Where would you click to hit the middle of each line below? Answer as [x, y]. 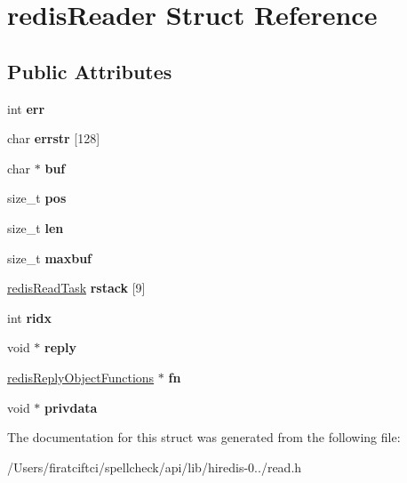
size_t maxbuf [49, 258]
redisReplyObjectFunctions [81, 377]
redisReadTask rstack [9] [76, 288]
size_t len [36, 227]
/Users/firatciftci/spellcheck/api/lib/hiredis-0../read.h [155, 467]
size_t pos [37, 198]
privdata [71, 407]
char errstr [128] [54, 138]
